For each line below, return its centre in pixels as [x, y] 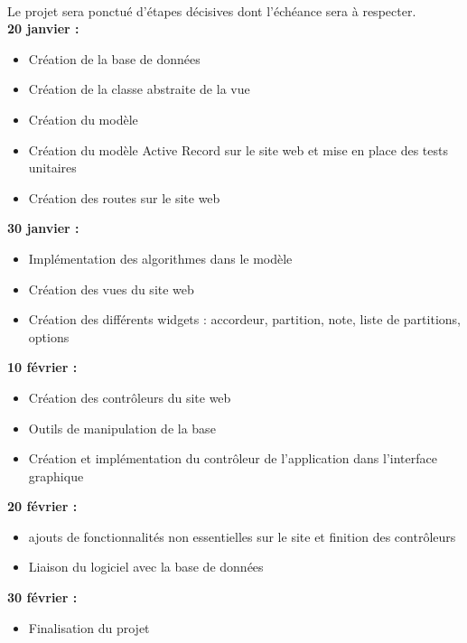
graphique [56, 475]
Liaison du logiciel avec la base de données [146, 567]
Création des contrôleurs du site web [130, 397]
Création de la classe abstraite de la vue [139, 89]
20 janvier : [43, 28]
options [49, 336]
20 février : [42, 506]
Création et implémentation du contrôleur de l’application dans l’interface [233, 458]
